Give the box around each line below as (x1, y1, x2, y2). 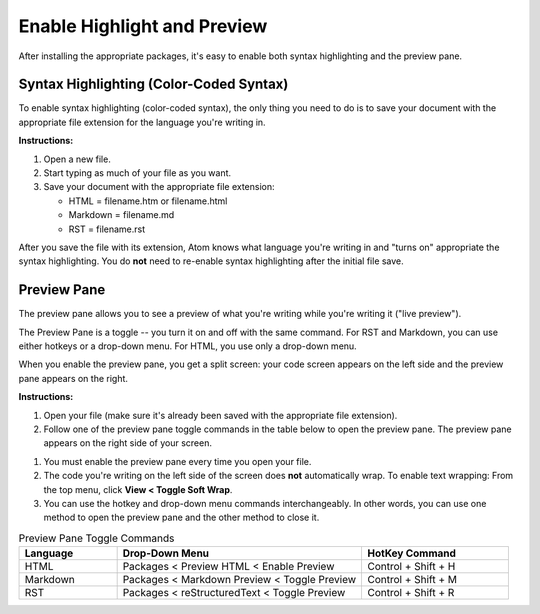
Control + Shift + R (366, 586, 455, 600)
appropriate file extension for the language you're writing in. (18, 116, 266, 128)
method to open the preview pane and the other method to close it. (43, 511, 320, 524)
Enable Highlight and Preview (18, 15, 268, 37)
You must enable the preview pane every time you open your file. (43, 455, 312, 467)
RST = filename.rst (68, 223, 146, 235)
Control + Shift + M (366, 573, 458, 587)
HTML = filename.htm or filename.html (68, 195, 228, 207)
